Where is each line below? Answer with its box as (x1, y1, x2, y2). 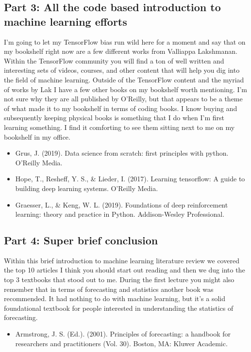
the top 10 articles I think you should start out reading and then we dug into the (4, 265, 245, 275)
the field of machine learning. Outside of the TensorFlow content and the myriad (4, 74, 244, 84)
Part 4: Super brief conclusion (4, 233, 158, 248)
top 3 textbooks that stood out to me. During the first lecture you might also (4, 274, 234, 285)
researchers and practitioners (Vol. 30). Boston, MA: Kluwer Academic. (15, 338, 228, 348)
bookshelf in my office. (4, 131, 70, 142)
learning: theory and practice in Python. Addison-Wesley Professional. (15, 209, 225, 219)
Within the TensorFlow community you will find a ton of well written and (4, 55, 224, 65)
